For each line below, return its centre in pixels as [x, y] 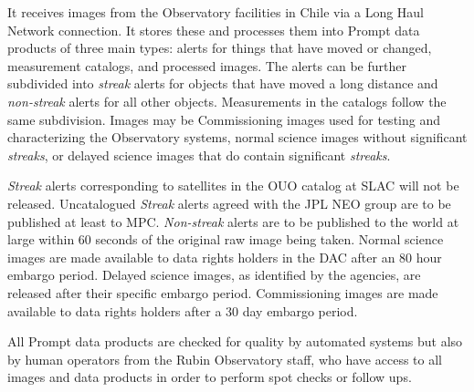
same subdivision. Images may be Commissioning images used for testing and [224, 119]
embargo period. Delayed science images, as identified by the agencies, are [214, 275]
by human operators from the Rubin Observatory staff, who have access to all [225, 359]
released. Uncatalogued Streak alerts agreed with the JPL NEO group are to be [229, 203]
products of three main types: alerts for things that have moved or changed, [220, 48]
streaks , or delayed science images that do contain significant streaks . [199, 155]
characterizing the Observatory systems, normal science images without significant [237, 137]
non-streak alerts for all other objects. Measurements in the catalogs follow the [227, 101]
